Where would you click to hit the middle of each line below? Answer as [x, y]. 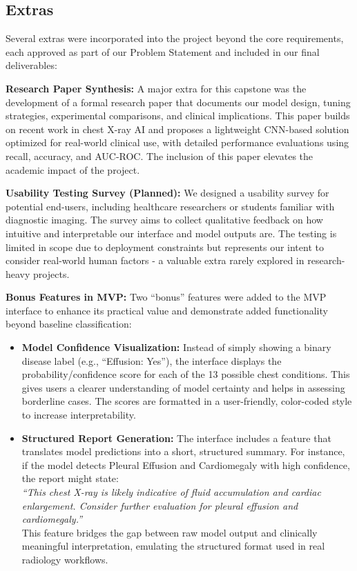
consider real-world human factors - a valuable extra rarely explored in [155, 260]
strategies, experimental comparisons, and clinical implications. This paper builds [178, 116]
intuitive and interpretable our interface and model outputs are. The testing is [171, 233]
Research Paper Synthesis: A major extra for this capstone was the [156, 88]
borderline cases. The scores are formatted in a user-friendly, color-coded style [187, 401]
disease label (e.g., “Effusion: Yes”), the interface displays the [152, 360]
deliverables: [31, 65]
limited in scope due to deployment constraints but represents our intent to [165, 247]
